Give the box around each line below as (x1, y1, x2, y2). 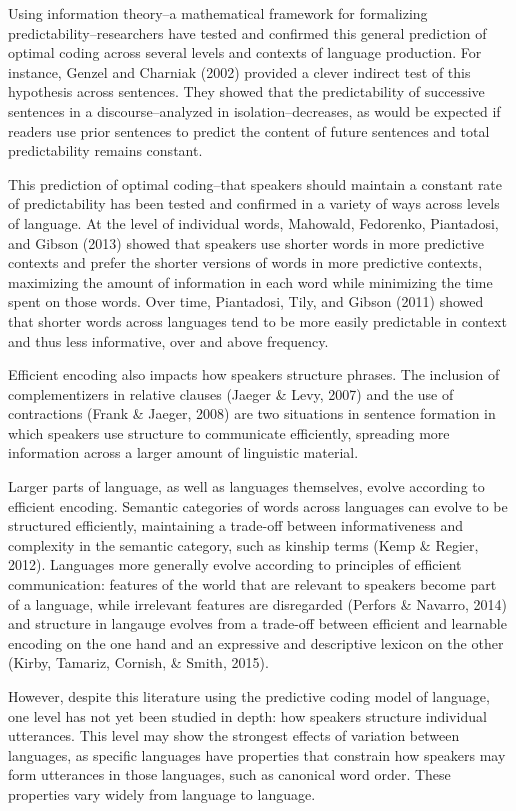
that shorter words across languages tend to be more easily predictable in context (8, 310, 507, 331)
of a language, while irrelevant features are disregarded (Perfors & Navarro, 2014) (8, 593, 507, 614)
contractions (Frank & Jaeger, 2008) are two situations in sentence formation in (8, 403, 496, 424)
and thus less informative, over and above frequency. (8, 330, 329, 351)
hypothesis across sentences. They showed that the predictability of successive (8, 81, 485, 102)
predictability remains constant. (8, 140, 203, 161)
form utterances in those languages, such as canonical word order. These (8, 764, 451, 785)
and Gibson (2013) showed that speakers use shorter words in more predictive (8, 232, 485, 253)
